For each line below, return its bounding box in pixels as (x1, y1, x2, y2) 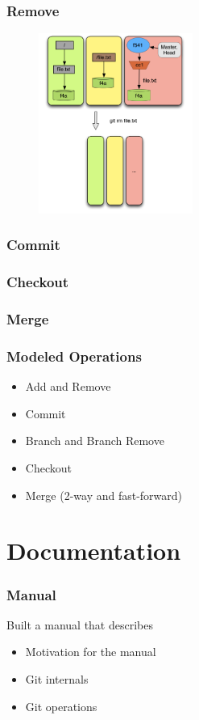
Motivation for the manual (25, 643, 156, 660)
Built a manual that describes (6, 616, 153, 633)
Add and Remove (25, 378, 111, 395)
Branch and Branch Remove (25, 432, 164, 449)
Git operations (25, 697, 97, 714)
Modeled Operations (6, 345, 142, 366)
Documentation (6, 534, 181, 567)
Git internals (25, 671, 89, 688)
